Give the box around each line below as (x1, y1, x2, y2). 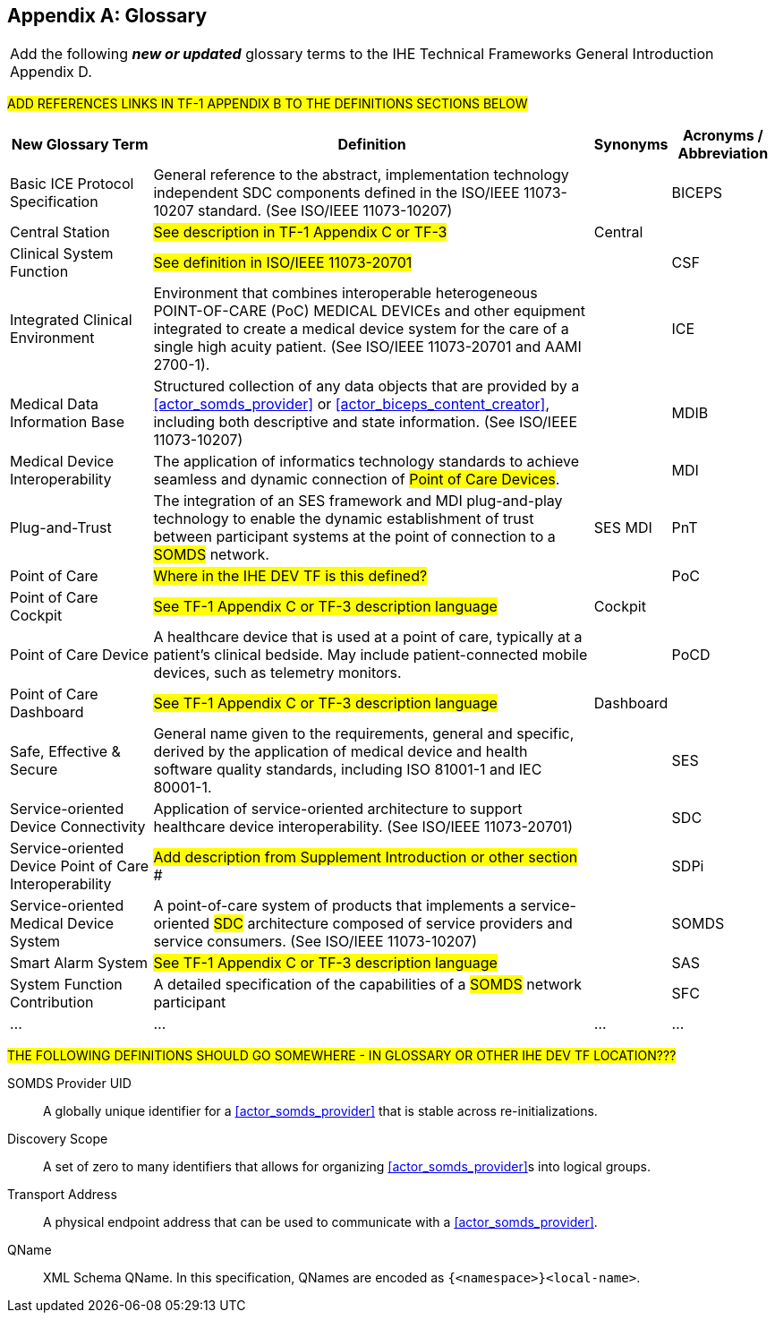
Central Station (10, 223, 110, 242)
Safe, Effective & (10, 742, 121, 761)
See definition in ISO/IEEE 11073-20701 (153, 253, 413, 272)
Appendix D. (10, 63, 92, 81)
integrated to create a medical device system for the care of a (153, 320, 569, 339)
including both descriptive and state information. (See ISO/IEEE (153, 413, 578, 432)
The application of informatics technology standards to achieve (153, 452, 580, 471)
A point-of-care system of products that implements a (153, 896, 516, 915)
